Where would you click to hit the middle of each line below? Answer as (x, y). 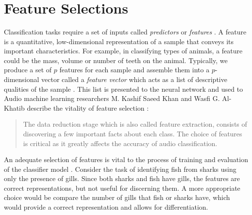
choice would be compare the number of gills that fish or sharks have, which (117, 197)
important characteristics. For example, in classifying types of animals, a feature (123, 51)
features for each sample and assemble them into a (134, 70)
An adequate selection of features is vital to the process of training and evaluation (126, 159)
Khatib (14, 107)
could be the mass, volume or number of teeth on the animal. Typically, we (116, 60)
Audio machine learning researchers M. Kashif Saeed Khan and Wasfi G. (112, 98)
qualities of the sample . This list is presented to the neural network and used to (124, 89)
